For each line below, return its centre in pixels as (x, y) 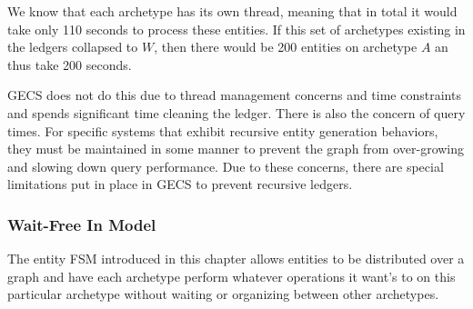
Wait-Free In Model (82, 224)
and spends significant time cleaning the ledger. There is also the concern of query (236, 112)
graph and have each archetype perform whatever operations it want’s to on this (231, 276)
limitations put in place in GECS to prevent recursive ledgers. (180, 184)
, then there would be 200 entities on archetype (286, 47)
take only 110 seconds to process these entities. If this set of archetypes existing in (236, 29)
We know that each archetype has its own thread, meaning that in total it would (232, 11)
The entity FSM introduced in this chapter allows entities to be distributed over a (236, 259)
